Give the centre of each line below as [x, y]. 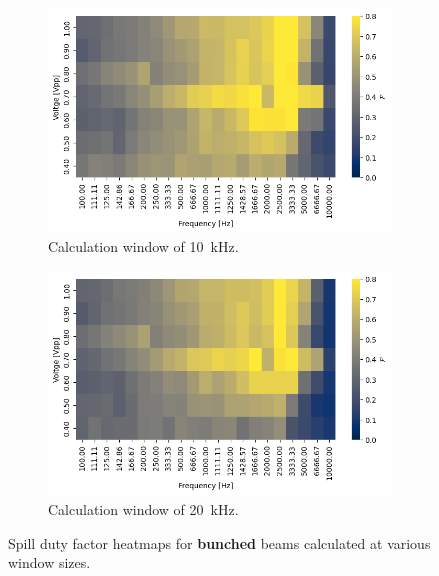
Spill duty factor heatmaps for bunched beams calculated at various [219, 542]
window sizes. [49, 562]
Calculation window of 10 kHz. [143, 246]
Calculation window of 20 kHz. [143, 509]
